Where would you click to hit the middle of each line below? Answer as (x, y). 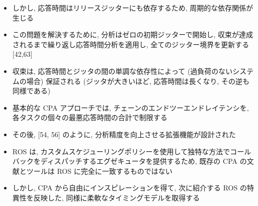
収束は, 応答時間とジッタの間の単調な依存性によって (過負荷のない (122, 71)
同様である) (31, 91)
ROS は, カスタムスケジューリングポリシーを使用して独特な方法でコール (132, 151)
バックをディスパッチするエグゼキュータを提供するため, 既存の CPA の (130, 161)
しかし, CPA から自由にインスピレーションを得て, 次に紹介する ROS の (130, 188)
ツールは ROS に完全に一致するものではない (99, 171)
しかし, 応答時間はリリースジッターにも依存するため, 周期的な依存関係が (133, 8)
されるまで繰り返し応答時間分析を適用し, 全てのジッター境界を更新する (131, 44)
